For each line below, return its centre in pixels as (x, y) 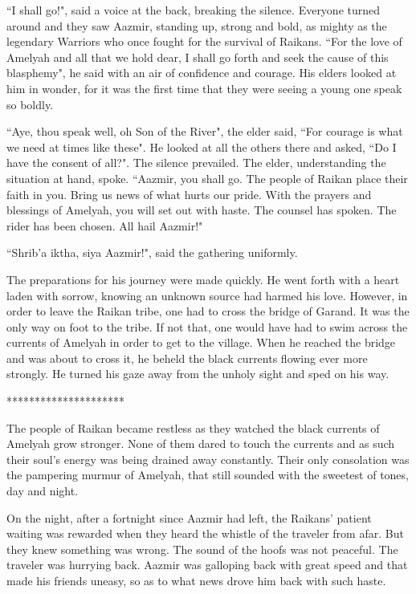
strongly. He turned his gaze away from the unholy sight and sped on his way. (198, 374)
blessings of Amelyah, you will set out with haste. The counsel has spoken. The (202, 210)
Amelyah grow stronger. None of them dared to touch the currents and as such (201, 443)
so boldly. (30, 104)
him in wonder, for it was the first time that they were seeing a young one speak (204, 88)
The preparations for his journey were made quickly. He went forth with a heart (203, 279)
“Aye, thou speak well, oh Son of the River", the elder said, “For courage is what (205, 131)
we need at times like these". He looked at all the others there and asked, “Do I (202, 146)
